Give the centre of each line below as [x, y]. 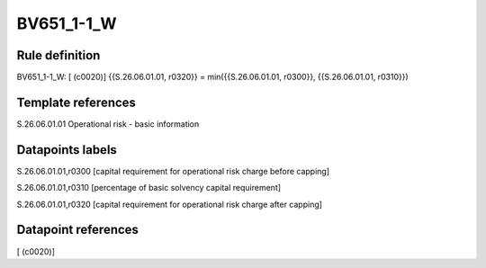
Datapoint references [78, 230]
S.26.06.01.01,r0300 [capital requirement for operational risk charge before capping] [173, 171]
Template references [76, 102]
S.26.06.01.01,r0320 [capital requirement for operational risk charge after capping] [170, 204]
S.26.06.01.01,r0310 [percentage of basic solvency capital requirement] [149, 188]
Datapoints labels [67, 150]
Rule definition [58, 55]
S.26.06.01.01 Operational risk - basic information [108, 124]
